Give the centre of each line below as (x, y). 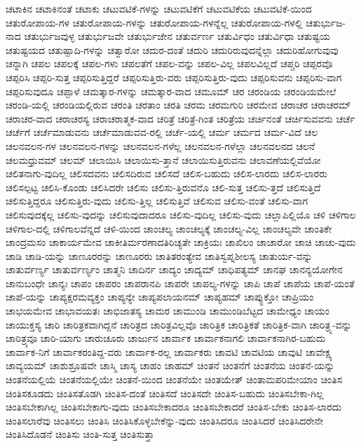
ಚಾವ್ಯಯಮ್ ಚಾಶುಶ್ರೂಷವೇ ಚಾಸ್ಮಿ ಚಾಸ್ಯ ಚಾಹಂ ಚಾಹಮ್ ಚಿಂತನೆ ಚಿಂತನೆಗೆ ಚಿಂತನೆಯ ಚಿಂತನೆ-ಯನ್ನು (170, 365)
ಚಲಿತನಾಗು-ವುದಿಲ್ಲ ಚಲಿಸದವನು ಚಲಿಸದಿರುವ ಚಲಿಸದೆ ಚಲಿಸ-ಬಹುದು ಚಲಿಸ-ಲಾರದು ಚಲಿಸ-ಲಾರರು (167, 173)
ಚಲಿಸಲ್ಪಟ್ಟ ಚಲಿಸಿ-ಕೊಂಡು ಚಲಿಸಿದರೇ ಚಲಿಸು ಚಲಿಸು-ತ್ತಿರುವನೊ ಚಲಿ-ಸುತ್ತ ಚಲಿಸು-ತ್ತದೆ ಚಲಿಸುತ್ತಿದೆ (163, 187)
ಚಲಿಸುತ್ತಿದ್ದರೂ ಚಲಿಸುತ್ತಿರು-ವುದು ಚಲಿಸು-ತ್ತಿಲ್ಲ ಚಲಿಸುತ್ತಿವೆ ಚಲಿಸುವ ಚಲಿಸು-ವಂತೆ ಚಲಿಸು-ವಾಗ (157, 201)
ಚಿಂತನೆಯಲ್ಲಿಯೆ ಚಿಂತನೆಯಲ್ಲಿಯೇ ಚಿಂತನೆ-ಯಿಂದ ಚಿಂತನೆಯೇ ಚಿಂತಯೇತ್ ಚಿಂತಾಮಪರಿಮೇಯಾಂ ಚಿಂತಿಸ (174, 379)
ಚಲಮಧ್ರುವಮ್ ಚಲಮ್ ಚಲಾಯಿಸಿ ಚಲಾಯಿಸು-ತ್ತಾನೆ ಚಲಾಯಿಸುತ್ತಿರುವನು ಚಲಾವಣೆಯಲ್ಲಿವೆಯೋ (163, 159)
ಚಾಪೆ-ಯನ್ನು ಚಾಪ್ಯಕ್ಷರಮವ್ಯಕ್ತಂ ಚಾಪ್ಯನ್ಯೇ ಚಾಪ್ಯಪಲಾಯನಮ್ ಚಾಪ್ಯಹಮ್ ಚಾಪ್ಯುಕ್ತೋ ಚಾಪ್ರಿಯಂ (160, 297)
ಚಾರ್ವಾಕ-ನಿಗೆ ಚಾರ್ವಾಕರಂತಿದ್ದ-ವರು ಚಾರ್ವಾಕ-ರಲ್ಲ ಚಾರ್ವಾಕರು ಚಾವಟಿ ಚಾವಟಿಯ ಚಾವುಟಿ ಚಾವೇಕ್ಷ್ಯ (169, 351)
